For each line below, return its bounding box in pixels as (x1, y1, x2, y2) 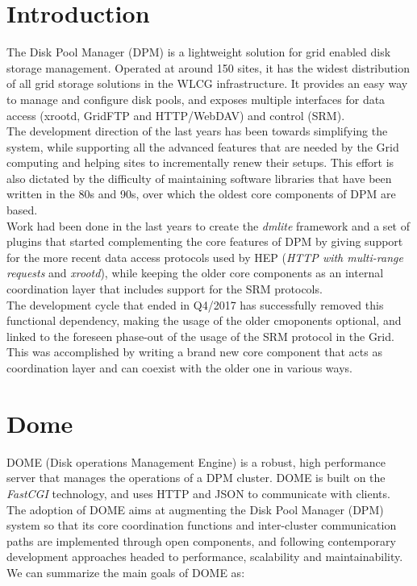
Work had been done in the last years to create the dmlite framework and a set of (6, 217, 410, 234)
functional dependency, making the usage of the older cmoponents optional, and (6, 312, 402, 329)
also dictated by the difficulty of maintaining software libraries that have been (6, 169, 392, 186)
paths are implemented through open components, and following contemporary (6, 532, 396, 549)
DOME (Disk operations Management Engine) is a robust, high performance (6, 453, 386, 470)
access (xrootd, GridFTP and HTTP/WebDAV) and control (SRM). (6, 106, 345, 123)
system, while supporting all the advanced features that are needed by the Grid (6, 138, 399, 155)
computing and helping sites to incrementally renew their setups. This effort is (6, 154, 394, 171)
